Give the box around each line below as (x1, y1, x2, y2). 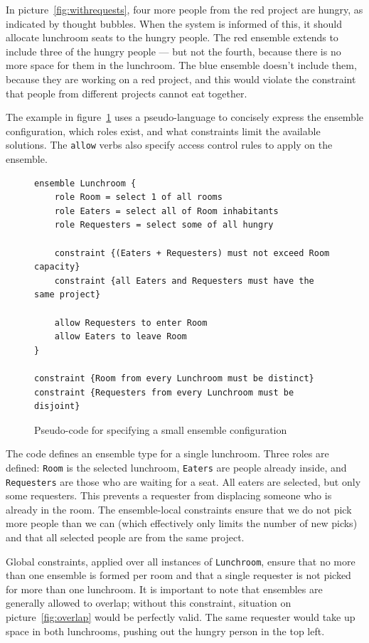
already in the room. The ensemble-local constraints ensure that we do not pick (6, 501, 352, 516)
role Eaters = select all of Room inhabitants (54, 206, 279, 216)
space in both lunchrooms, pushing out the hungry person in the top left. (6, 623, 325, 638)
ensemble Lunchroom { (34, 178, 137, 188)
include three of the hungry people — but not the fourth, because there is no (6, 43, 341, 58)
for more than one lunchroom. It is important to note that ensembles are (6, 581, 323, 596)
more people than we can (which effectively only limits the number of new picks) (6, 516, 358, 531)
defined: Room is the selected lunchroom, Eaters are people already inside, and (6, 459, 347, 474)
